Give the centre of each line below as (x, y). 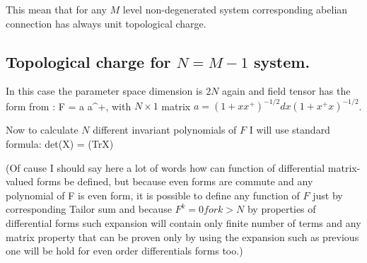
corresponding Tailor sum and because (89, 209)
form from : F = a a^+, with (69, 106)
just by (328, 195)
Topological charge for (88, 61)
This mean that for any (56, 9)
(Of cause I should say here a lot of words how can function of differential (165, 167)
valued (20, 181)
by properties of (281, 209)
